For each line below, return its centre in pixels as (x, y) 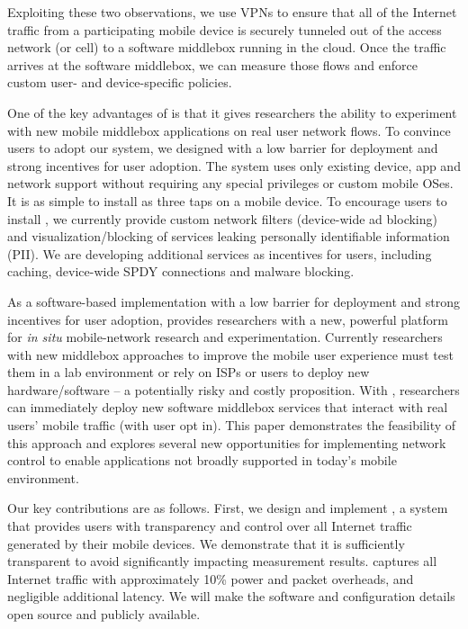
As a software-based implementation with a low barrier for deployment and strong (234, 301)
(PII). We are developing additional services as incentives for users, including (220, 253)
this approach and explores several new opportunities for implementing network (227, 442)
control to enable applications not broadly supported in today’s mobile (202, 460)
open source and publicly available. (104, 614)
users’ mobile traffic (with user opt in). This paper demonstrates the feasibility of (232, 425)
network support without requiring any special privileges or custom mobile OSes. (230, 183)
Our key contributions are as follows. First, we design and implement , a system (228, 508)
